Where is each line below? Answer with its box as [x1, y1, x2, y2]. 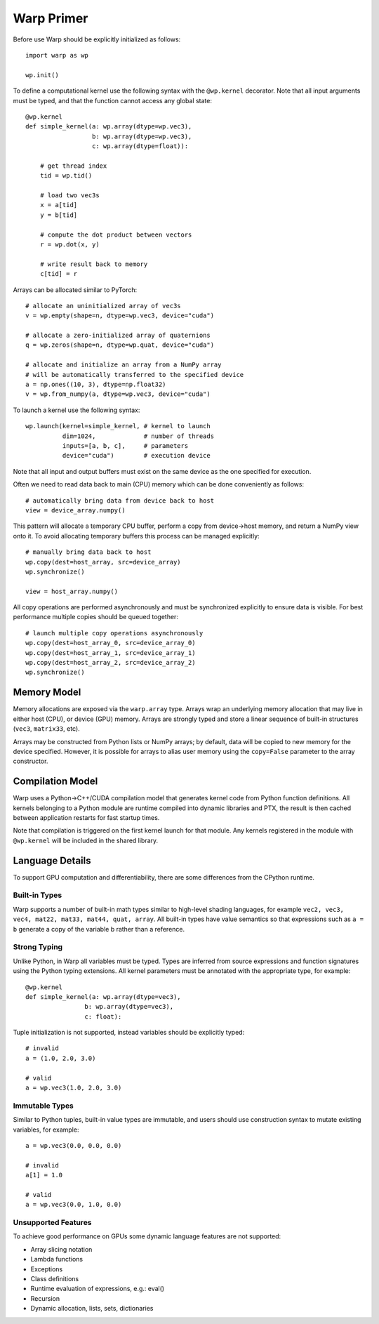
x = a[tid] [39, 201, 78, 209]
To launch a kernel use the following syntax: [13, 406, 140, 414]
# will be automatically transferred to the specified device [25, 371, 244, 378]
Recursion [30, 1294, 60, 1302]
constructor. [13, 757, 48, 765]
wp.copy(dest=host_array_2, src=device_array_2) [25, 658, 196, 667]
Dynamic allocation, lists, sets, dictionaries [30, 1304, 154, 1313]
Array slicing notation [30, 1245, 93, 1253]
